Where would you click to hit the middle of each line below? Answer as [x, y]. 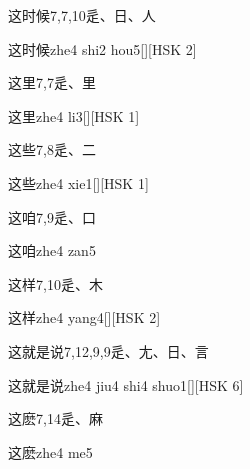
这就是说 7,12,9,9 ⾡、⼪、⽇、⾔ [108, 350]
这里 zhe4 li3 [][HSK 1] [74, 115]
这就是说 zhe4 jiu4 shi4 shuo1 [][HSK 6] [126, 384]
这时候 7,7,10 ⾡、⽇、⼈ [82, 15]
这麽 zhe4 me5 [50, 451]
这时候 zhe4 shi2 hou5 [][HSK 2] [102, 48]
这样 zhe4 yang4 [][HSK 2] [84, 317]
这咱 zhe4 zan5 [52, 250]
